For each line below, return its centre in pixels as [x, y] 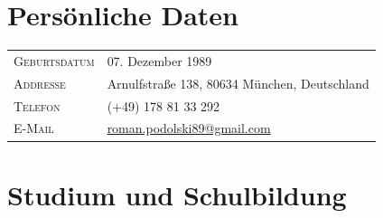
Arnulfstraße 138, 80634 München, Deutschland [238, 83]
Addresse [40, 83]
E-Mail [34, 128]
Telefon [37, 105]
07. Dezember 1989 [159, 60]
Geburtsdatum [54, 60]
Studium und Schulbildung [177, 194]
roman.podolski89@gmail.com [189, 128]
